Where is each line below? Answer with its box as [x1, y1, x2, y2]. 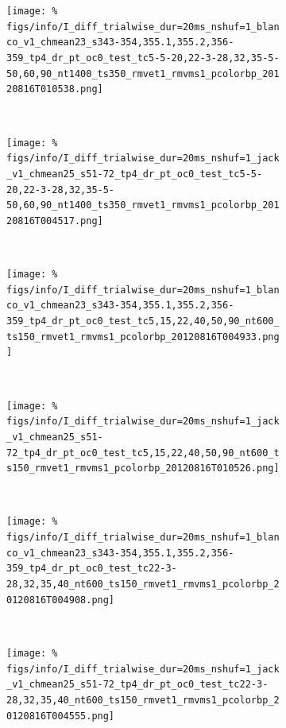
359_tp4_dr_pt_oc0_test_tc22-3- [6, 563, 177, 575]
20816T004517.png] [6, 215, 103, 227]
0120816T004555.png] [6, 710, 115, 722]
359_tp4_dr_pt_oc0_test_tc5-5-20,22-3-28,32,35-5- [6, 52, 280, 64]
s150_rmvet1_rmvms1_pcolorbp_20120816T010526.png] [6, 463, 280, 474]
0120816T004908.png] [6, 594, 115, 606]
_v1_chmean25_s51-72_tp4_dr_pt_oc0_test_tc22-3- [6, 679, 269, 691]
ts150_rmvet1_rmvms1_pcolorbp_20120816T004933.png [6, 331, 280, 343]
